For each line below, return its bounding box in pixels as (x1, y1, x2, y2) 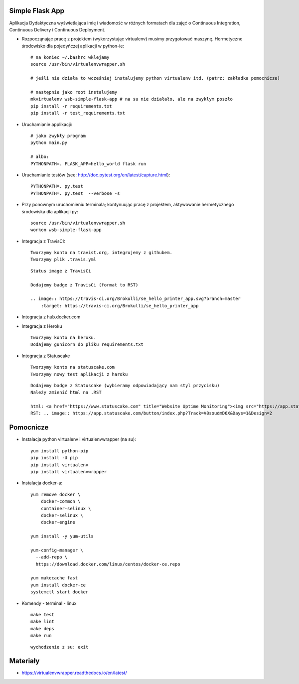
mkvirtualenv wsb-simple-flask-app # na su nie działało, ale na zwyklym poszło (30, 96, 233, 102)
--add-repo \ (35, 554, 68, 560)
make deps (30, 626, 54, 631)
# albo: (30, 154, 49, 159)
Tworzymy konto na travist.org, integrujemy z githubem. (30, 250, 173, 256)
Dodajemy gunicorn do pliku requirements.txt (30, 342, 144, 347)
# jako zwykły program (30, 133, 86, 138)
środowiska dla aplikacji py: (21, 208, 78, 214)
